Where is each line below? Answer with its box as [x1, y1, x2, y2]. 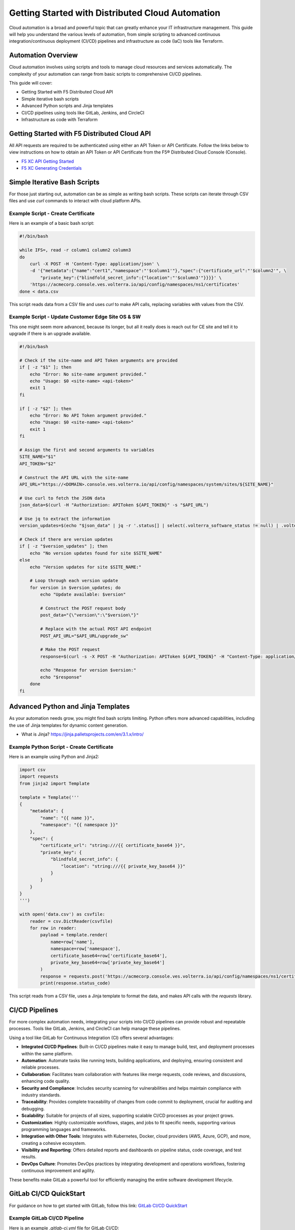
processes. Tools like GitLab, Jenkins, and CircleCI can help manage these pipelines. [9, 1026, 181, 1032]
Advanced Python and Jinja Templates [9, 703, 130, 711]
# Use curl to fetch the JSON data [19, 495, 105, 501]
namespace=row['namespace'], [50, 946, 121, 952]
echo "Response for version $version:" [40, 667, 136, 673]
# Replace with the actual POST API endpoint [40, 626, 152, 632]
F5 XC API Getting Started [21, 158, 74, 164]
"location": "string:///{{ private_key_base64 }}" [60, 863, 186, 869]
